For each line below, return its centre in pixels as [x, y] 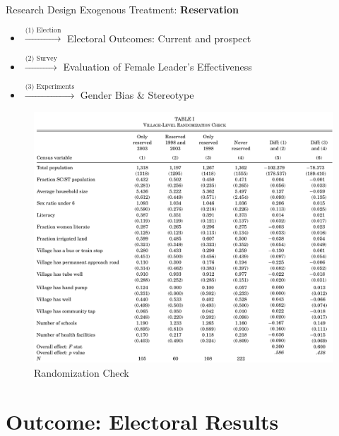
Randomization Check [82, 373]
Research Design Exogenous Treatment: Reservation [123, 9]
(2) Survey [41, 58]
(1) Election [43, 30]
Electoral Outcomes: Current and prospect [159, 38]
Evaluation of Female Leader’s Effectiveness [157, 66]
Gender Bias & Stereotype [137, 95]
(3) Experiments [50, 87]
